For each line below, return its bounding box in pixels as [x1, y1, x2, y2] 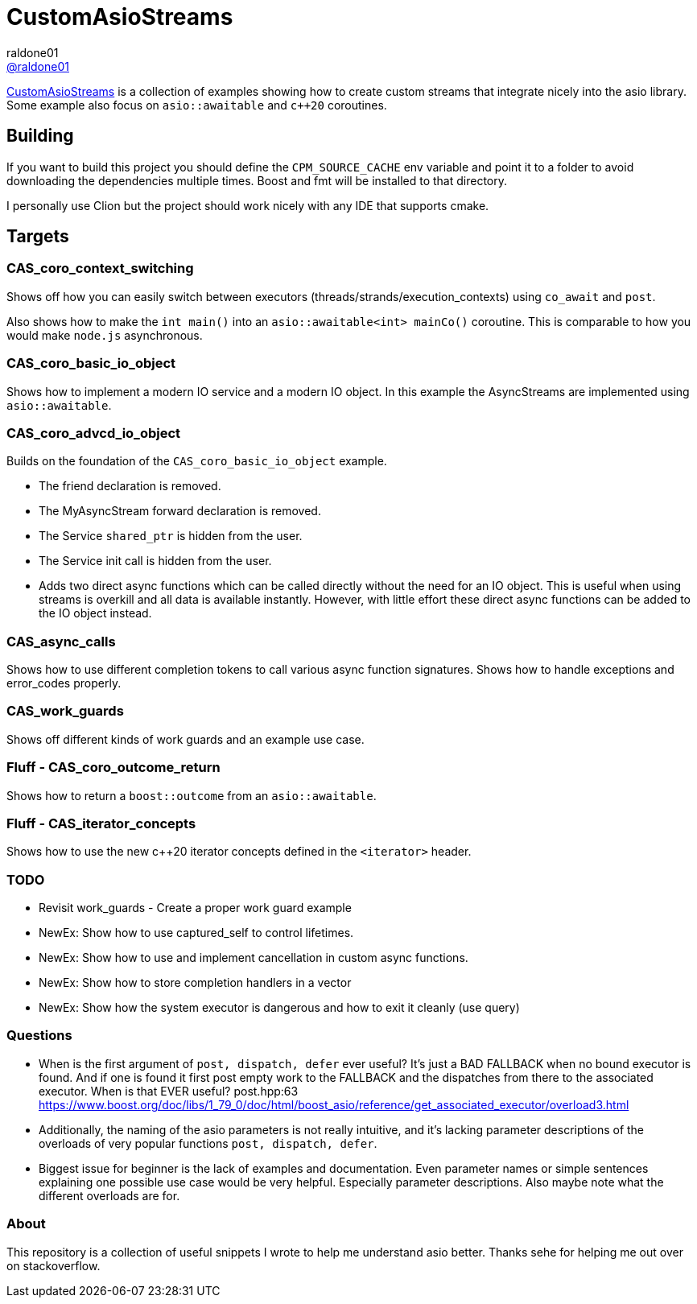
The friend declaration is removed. [39, 479, 221, 493]
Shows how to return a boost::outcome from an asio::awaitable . [6, 788, 377, 803]
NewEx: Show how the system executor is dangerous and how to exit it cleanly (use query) [39, 1001, 520, 1015]
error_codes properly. [6, 676, 122, 691]
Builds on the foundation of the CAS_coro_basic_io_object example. [6, 454, 387, 468]
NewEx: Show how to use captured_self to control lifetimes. [39, 926, 354, 940]
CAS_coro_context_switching [6, 260, 194, 277]
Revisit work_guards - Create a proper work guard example [39, 901, 352, 915]
